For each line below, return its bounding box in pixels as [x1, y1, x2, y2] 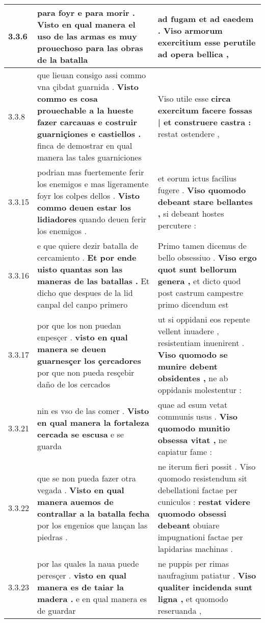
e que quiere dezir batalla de [37, 240, 139, 251]
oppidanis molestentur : [157, 384, 242, 396]
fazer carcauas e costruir [37, 116, 138, 128]
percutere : [157, 219, 196, 231]
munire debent [157, 360, 218, 372]
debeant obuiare [157, 519, 220, 531]
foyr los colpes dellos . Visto [37, 190, 140, 201]
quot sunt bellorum [157, 263, 237, 275]
